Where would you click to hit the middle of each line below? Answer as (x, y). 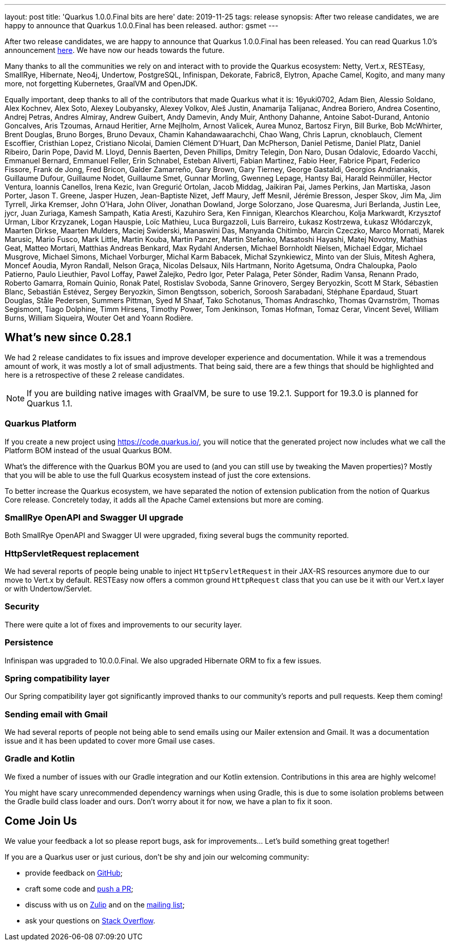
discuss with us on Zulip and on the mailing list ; (105, 904)
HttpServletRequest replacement (72, 553)
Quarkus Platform (41, 424)
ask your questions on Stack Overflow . (90, 920)
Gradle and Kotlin (40, 759)
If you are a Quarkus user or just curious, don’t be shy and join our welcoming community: (157, 857)
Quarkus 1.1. (50, 403)
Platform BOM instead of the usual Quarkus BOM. (88, 450)
